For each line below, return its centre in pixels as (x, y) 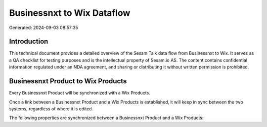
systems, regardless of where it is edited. (51, 109)
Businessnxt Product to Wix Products (68, 81)
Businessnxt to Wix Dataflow (70, 13)
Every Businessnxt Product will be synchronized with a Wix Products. (80, 93)
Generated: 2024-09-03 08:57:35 (44, 28)
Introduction (29, 42)
